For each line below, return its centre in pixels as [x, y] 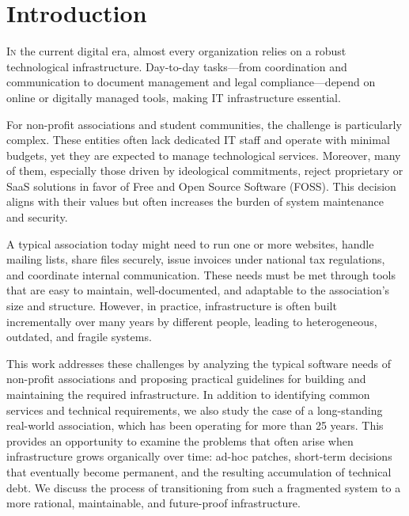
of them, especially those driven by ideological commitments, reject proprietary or [205, 171]
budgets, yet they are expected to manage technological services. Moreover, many [204, 155]
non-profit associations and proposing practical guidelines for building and [186, 379]
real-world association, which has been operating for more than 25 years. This [195, 425]
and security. [37, 217]
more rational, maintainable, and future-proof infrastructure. [153, 503]
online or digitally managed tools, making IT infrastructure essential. [174, 97]
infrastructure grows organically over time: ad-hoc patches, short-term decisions [199, 456]
